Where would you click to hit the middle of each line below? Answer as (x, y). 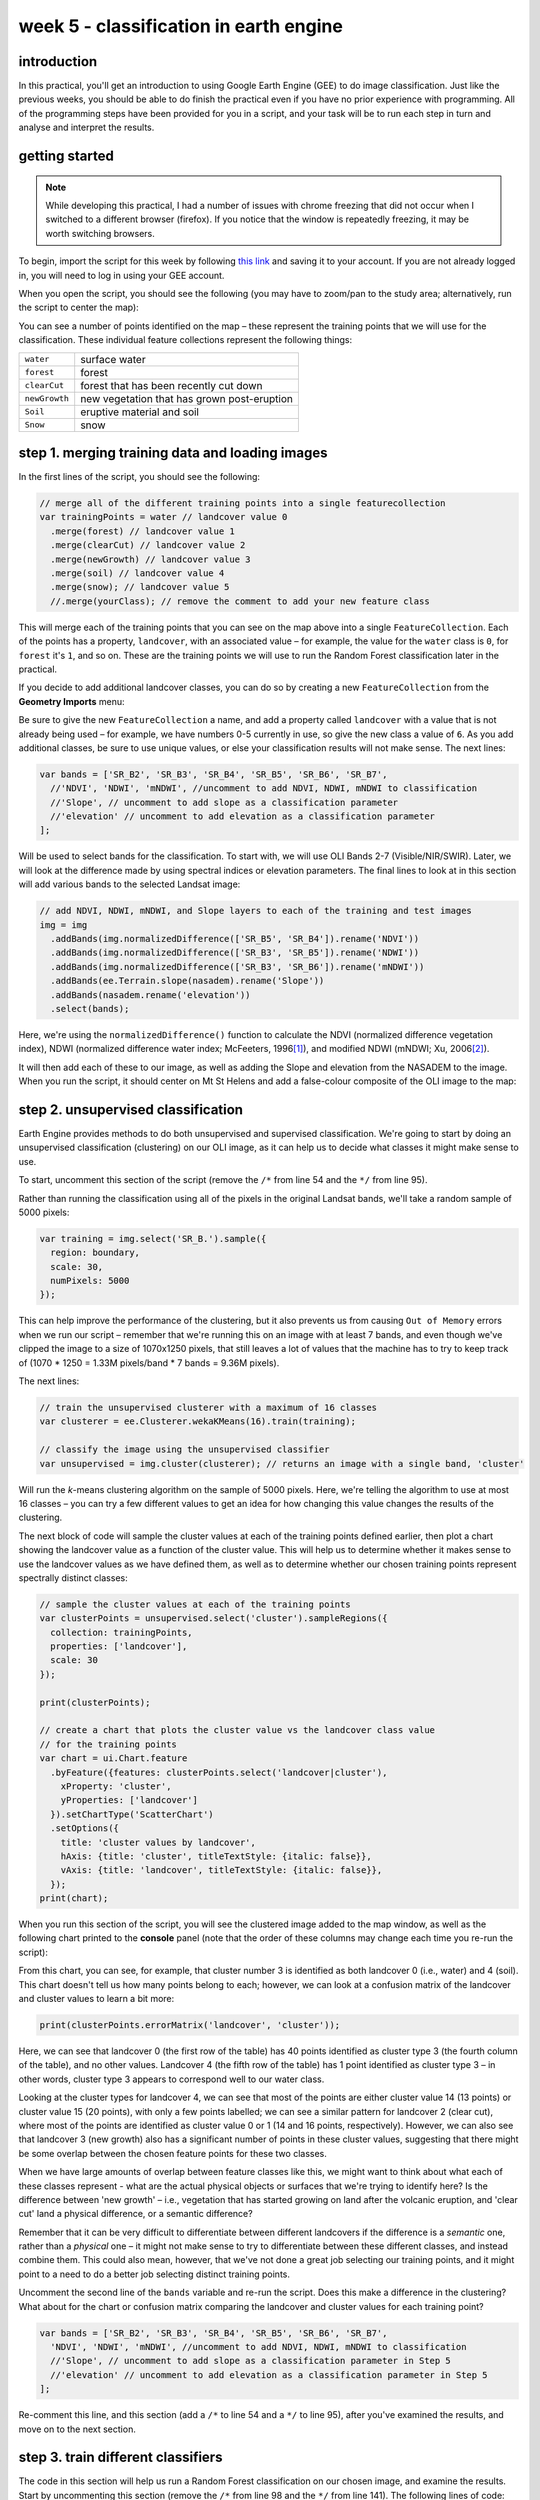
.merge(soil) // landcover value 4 (137, 573)
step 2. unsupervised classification (131, 1109)
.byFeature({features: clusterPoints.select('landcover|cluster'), (219, 1772)
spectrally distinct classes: (73, 1577)
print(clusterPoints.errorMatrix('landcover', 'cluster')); (190, 2025)
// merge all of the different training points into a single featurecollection (242, 503)
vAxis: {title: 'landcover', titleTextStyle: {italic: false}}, (221, 1870)
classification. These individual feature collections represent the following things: (185, 340)
